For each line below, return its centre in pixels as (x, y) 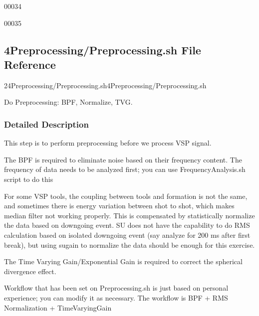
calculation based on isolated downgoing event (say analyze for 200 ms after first (127, 235)
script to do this (29, 179)
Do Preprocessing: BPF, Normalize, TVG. (68, 102)
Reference (30, 64)
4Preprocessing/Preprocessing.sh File (103, 50)
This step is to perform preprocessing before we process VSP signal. (108, 143)
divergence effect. (30, 271)
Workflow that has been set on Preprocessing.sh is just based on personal (116, 288)
